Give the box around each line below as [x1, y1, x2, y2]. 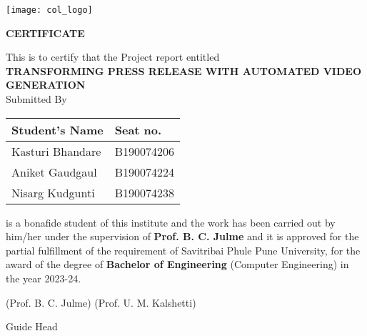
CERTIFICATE [6, 25, 85, 40]
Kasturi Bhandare [11, 142, 101, 159]
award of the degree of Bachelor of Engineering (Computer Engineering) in [6, 257, 349, 272]
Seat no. [114, 121, 162, 138]
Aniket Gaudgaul [11, 163, 97, 180]
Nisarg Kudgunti [11, 184, 95, 201]
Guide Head [6, 319, 58, 334]
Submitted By [6, 92, 67, 107]
